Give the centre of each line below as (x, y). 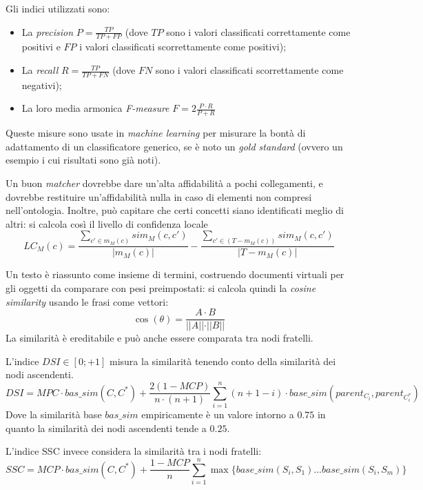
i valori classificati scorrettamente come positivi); (183, 47)
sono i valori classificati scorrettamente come (249, 70)
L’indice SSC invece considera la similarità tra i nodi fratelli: (134, 451)
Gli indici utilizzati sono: (58, 8)
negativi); (42, 85)
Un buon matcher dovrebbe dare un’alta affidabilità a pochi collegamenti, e (164, 183)
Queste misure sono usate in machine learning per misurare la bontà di (156, 133)
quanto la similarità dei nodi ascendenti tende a (106, 428)
